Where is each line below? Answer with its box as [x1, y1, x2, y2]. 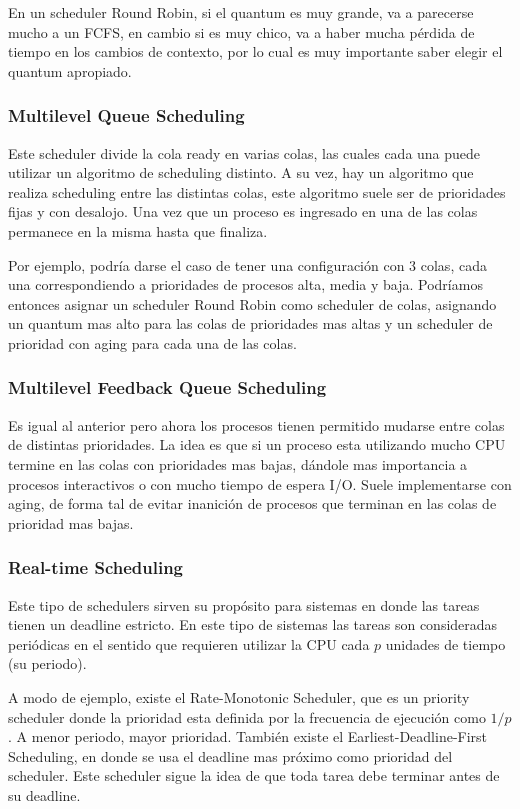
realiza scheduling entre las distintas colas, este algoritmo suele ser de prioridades [8, 181, 506, 202]
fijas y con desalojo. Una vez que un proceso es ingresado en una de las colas [8, 201, 478, 222]
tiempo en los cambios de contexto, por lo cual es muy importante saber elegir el [8, 41, 503, 62]
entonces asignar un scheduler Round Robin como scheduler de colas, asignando [8, 293, 497, 314]
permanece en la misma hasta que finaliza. [8, 220, 268, 241]
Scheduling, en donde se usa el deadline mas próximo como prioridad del [8, 745, 453, 766]
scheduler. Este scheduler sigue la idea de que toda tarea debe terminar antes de [8, 765, 500, 786]
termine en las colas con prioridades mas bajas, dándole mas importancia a [8, 453, 468, 474]
